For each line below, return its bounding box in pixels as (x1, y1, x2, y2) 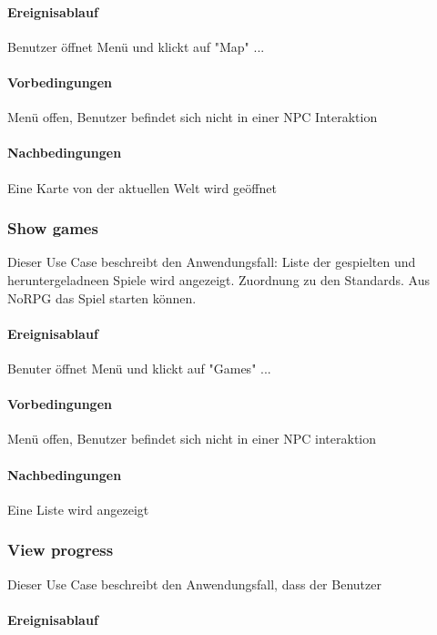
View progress (7, 538, 114, 561)
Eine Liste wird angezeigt (7, 499, 149, 518)
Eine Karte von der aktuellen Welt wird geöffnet (7, 178, 277, 197)
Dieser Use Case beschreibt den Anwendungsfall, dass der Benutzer (7, 574, 381, 593)
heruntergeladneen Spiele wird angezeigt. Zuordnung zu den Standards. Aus (7, 270, 430, 289)
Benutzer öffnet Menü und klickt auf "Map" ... (7, 36, 265, 56)
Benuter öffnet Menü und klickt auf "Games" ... (7, 358, 271, 377)
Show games (7, 217, 98, 240)
